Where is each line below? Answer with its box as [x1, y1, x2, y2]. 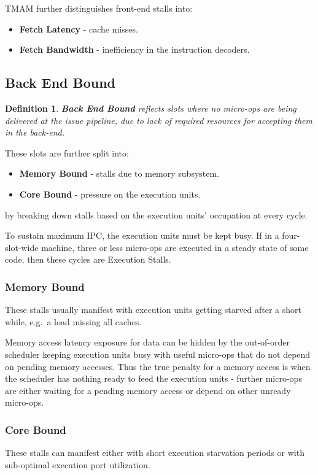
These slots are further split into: [5, 146, 129, 159]
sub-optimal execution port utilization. [5, 458, 150, 471]
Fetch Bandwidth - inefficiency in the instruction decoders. [19, 43, 250, 56]
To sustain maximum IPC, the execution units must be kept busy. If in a [5, 229, 279, 242]
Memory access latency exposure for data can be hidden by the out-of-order [5, 336, 290, 349]
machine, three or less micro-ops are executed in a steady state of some [41, 241, 309, 253]
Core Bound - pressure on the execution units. [19, 187, 201, 200]
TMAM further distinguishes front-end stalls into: [5, 2, 193, 14]
